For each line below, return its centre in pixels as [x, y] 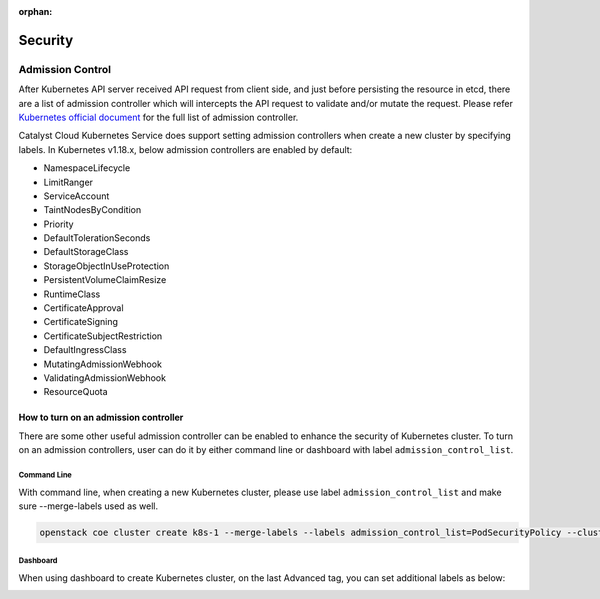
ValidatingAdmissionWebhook [105, 377]
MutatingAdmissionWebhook [102, 364]
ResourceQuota [76, 392]
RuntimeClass [72, 294]
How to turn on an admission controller [101, 417]
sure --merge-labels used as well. [88, 506]
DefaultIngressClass [85, 350]
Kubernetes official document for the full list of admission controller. [158, 117]
